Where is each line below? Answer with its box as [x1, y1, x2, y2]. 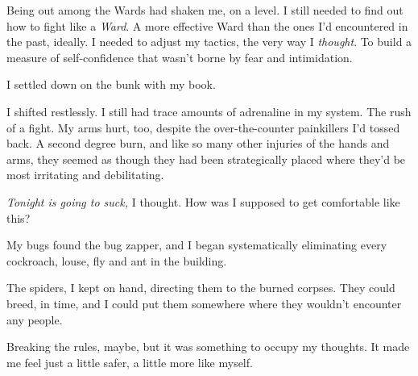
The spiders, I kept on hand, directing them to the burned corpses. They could [6, 279, 395, 296]
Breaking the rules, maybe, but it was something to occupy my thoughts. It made [6, 338, 410, 355]
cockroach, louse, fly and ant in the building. [6, 252, 227, 269]
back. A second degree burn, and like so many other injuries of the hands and [6, 135, 390, 152]
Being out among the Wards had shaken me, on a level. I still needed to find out [6, 2, 404, 18]
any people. [6, 311, 63, 328]
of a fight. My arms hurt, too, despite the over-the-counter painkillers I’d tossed [6, 119, 400, 136]
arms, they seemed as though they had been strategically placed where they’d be [6, 150, 406, 167]
